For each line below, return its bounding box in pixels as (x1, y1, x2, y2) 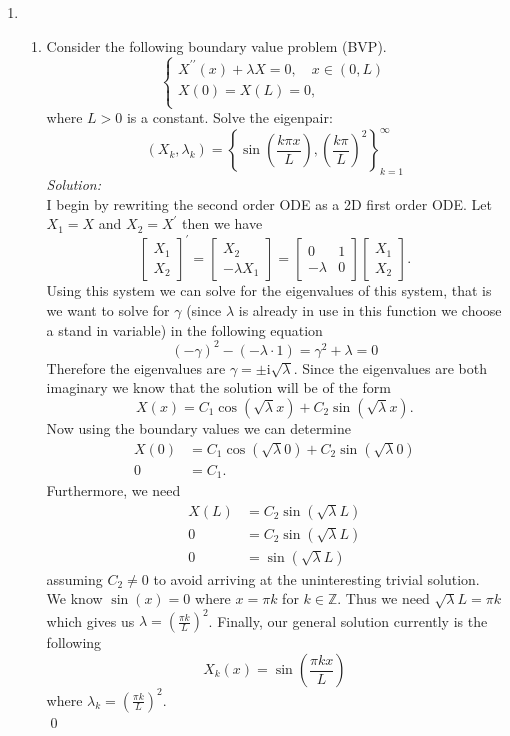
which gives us (46, 610, 135, 631)
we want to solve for (46, 300, 170, 321)
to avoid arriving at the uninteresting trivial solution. (153, 568, 480, 589)
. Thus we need (337, 588, 430, 609)
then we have (182, 213, 263, 234)
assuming (46, 568, 103, 589)
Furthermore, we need (46, 480, 181, 501)
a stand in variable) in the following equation (46, 319, 323, 340)
